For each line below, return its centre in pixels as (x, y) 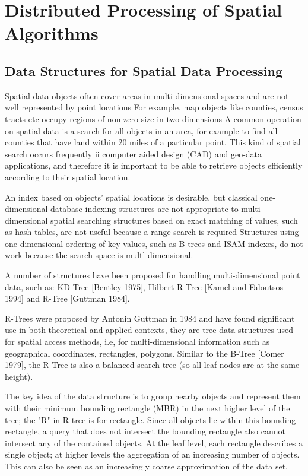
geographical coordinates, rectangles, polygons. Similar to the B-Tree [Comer (145, 353)
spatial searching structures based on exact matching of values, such (174, 220)
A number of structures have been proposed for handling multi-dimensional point (153, 275)
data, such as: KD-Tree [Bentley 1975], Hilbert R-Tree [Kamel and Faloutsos (144, 286)
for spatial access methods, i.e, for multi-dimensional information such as (137, 342)
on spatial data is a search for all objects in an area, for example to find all (141, 130)
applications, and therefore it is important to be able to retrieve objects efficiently (154, 165)
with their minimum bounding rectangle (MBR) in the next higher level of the (147, 408)
